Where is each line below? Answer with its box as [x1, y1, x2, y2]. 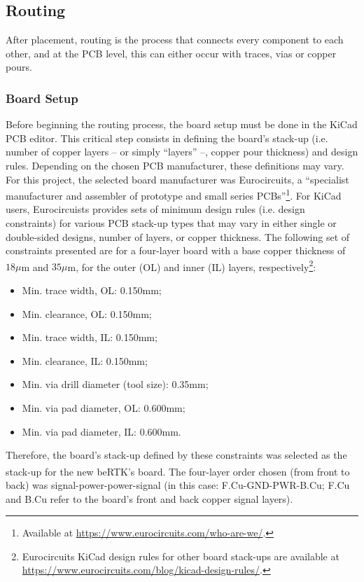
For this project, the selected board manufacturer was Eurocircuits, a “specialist [6, 172, 349, 186]
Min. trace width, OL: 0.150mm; [22, 283, 162, 298]
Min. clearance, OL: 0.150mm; [22, 306, 152, 321]
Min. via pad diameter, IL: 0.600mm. [22, 424, 181, 438]
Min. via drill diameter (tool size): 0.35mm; [22, 377, 209, 392]
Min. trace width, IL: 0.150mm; [22, 330, 157, 345]
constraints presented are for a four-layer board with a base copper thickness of [6, 243, 346, 258]
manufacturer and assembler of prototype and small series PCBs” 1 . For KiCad [6, 186, 342, 202]
